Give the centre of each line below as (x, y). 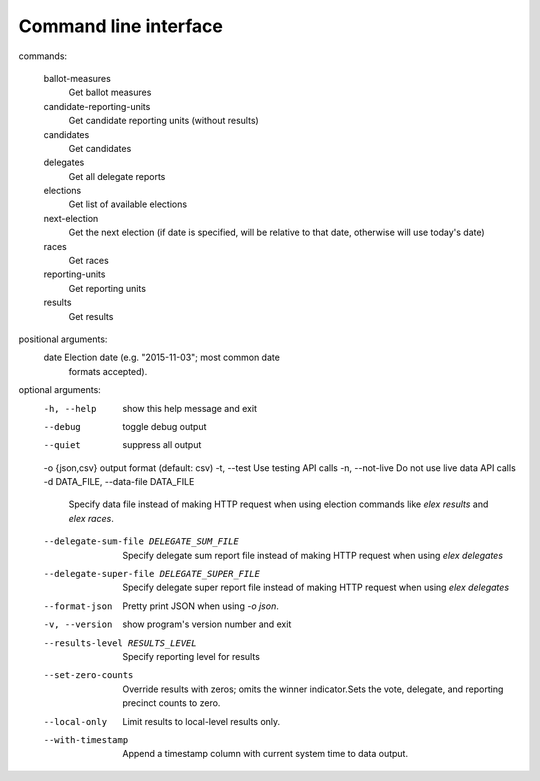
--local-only (75, 721)
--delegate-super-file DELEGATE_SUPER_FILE (151, 574)
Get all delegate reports (117, 176)
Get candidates (100, 148)
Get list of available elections (128, 204)
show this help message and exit (189, 408)
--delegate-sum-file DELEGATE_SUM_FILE (141, 541)
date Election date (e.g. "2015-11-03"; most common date (161, 357)
